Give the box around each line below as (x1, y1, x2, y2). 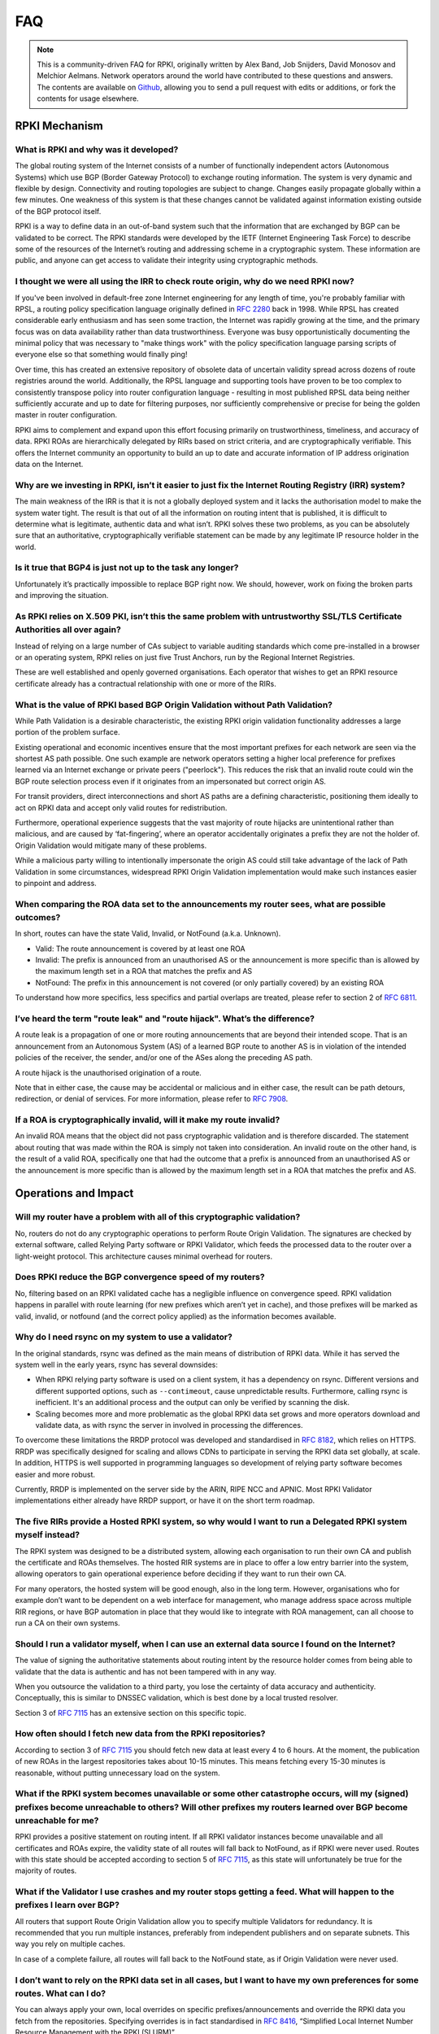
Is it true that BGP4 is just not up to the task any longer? (15, 562, 239, 574)
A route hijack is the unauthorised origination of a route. (15, 1067, 202, 1077)
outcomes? (15, 911, 61, 923)
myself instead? (15, 1530, 80, 1541)
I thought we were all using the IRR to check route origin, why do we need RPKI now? (15, 276, 354, 287)
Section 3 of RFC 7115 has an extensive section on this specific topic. (15, 1708, 247, 1718)
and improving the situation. (15, 591, 109, 600)
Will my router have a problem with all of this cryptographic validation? (15, 1211, 301, 1223)
